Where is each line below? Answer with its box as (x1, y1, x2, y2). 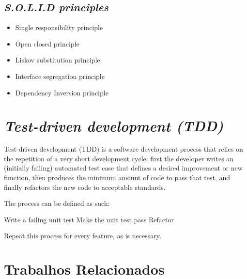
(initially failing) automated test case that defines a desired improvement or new (4, 163, 243, 173)
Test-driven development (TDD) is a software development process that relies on (4, 144, 243, 154)
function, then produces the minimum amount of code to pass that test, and (4, 172, 231, 183)
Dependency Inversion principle (15, 87, 108, 97)
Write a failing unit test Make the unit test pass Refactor (4, 214, 174, 224)
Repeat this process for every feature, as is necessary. (4, 231, 161, 241)
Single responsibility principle (15, 22, 103, 32)
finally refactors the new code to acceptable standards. (4, 182, 166, 192)
